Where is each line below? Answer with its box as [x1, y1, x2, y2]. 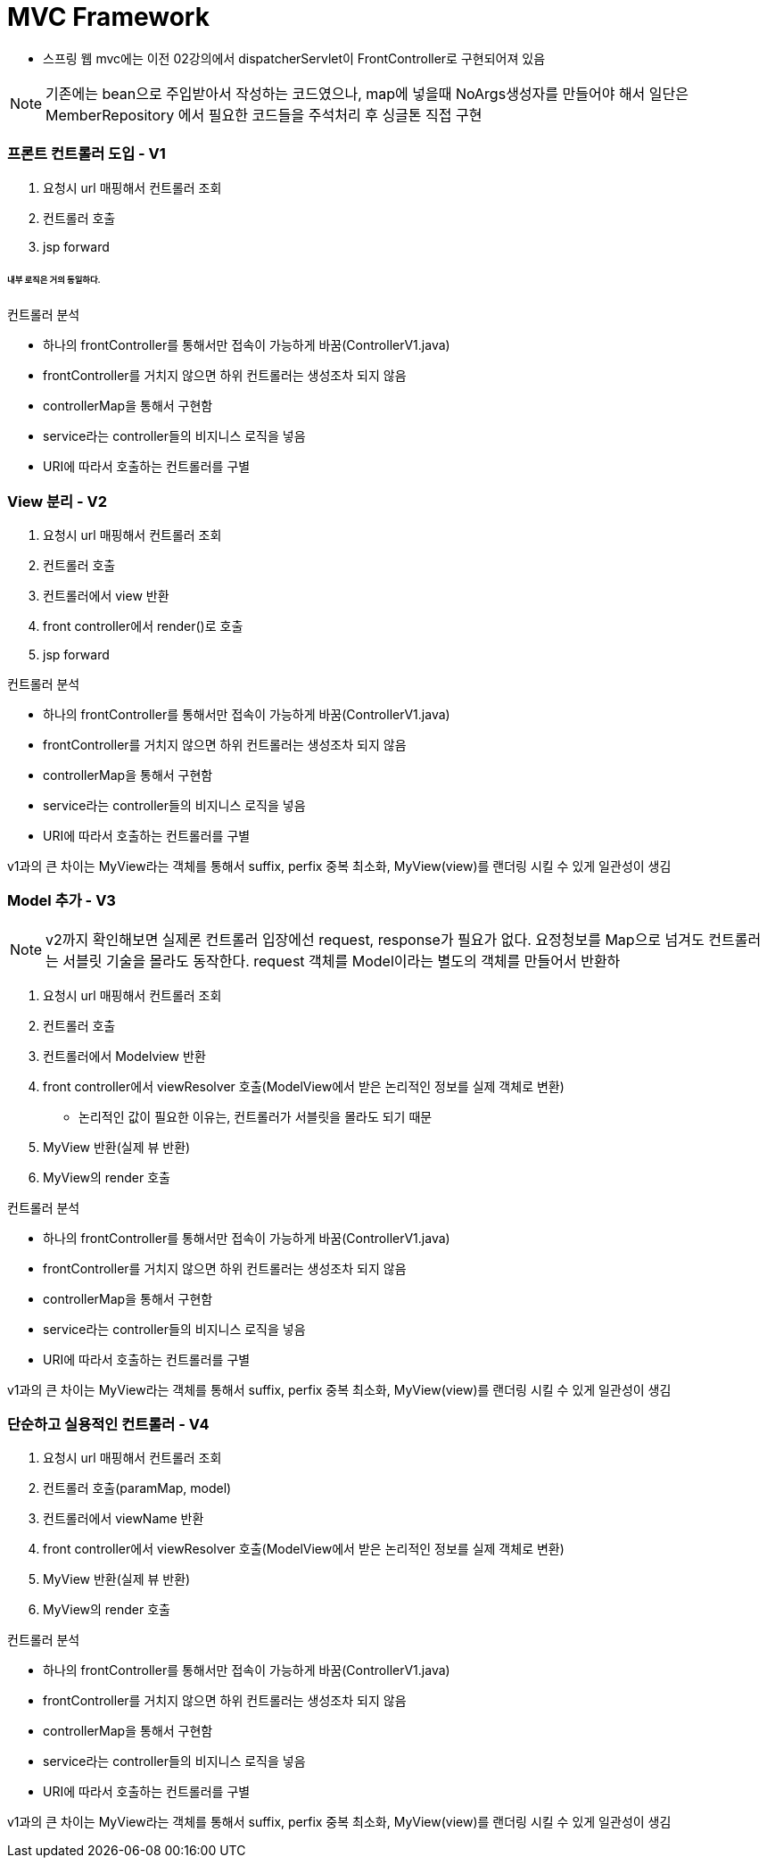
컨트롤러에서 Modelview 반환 [43, 1048, 206, 1064]
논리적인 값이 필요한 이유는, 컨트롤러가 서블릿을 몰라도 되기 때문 [78, 1108, 433, 1124]
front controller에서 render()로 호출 [43, 618, 243, 634]
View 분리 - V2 [7, 492, 107, 510]
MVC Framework [7, 2, 210, 32]
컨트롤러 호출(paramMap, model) [43, 1480, 232, 1496]
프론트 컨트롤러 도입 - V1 [7, 145, 166, 163]
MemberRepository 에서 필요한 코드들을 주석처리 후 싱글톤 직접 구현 [45, 105, 482, 124]
